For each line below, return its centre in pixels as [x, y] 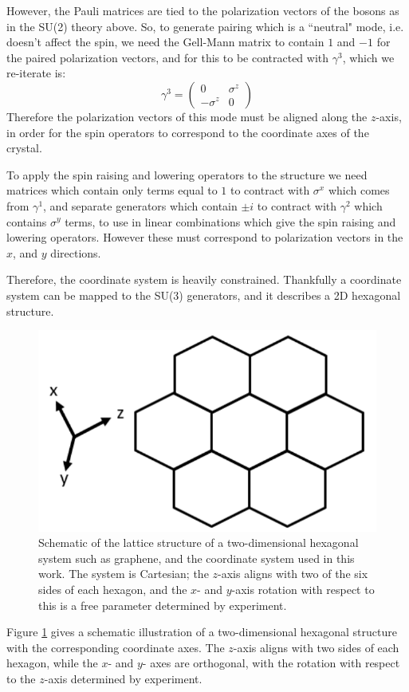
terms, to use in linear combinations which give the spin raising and [230, 221]
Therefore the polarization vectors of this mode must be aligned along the [187, 116]
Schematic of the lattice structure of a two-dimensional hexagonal [199, 543]
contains [27, 221]
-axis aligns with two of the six [293, 574]
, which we [368, 57]
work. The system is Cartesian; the [124, 574]
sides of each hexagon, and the [113, 589]
